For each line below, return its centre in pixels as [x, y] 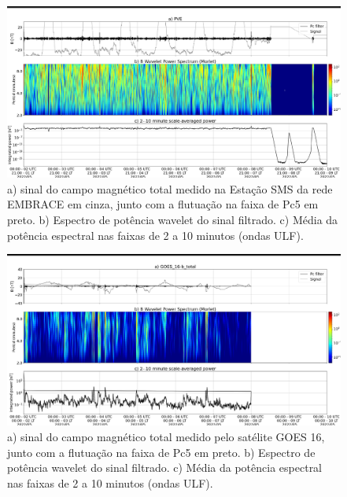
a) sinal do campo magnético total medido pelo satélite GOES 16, [166, 436]
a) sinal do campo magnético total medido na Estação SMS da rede [170, 188]
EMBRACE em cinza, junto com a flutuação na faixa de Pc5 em [163, 204]
